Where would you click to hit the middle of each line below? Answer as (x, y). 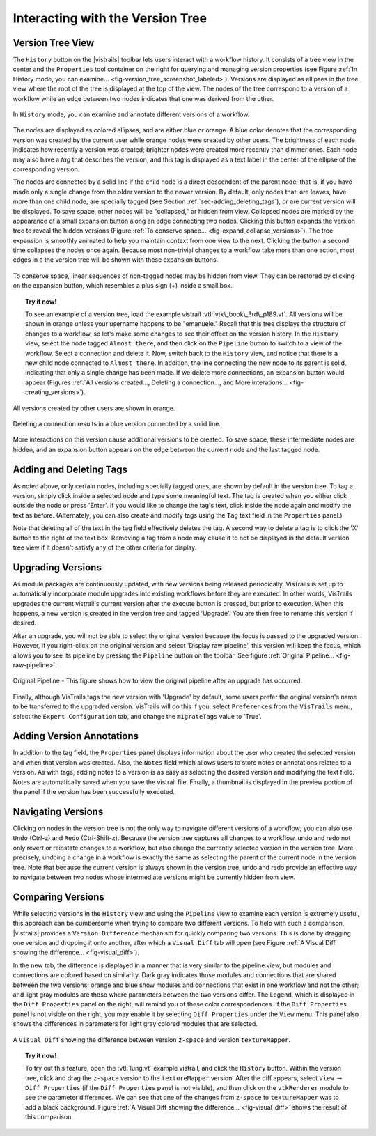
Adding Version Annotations (76, 736)
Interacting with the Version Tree (110, 18)
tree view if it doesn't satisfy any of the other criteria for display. (105, 547)
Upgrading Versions (57, 567)
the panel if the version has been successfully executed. (94, 792)
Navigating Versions (58, 811)
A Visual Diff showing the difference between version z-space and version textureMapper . (152, 1040)
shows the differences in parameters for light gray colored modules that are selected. (135, 1024)
